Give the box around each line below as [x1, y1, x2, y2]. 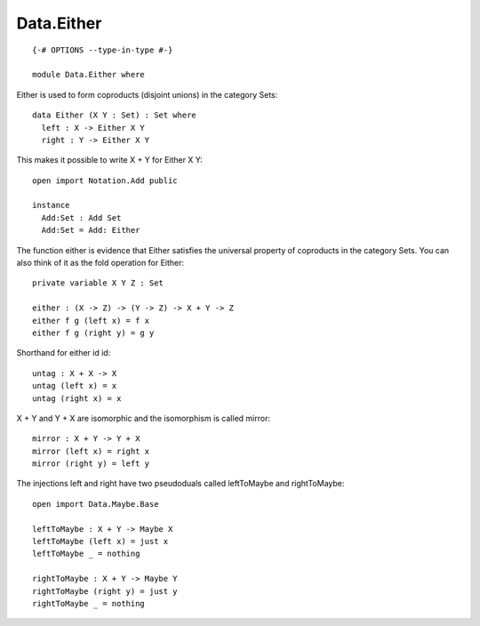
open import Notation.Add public [32, 175, 178, 186]
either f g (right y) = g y [32, 327, 155, 338]
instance [32, 200, 70, 211]
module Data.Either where [32, 69, 146, 80]
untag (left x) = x [32, 381, 117, 391]
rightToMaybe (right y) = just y [32, 586, 178, 596]
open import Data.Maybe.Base [32, 499, 159, 509]
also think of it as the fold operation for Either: [16, 258, 185, 269]
